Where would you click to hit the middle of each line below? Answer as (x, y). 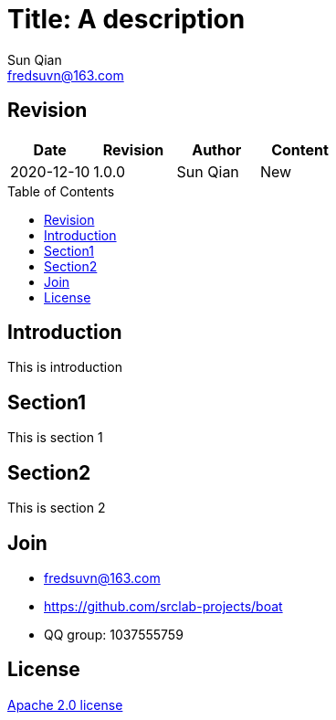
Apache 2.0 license (65, 704)
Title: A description (126, 19)
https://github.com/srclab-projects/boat (163, 606)
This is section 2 (57, 508)
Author (217, 149)
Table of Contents (61, 191)
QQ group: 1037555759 (114, 634)
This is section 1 (55, 438)
